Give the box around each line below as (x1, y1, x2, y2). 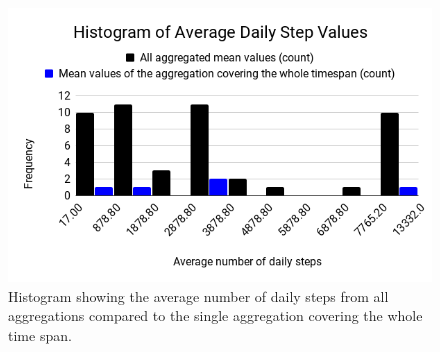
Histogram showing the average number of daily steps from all (8, 285, 389, 306)
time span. (8, 324, 72, 345)
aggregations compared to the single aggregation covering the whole (8, 305, 423, 326)
